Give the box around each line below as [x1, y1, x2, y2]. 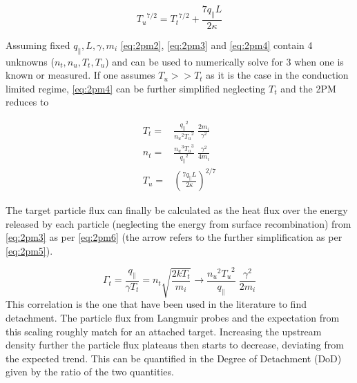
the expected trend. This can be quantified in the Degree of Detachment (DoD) [6, 351, 342, 365]
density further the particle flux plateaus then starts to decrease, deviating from [6, 337, 344, 352]
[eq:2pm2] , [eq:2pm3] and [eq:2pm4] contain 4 [120, 37, 313, 52]
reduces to [6, 95, 49, 109]
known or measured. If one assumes [6, 68, 155, 82]
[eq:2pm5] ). [6, 243, 53, 257]
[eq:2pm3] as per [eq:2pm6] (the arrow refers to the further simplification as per [6, 230, 342, 244]
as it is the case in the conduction [206, 68, 349, 82]
